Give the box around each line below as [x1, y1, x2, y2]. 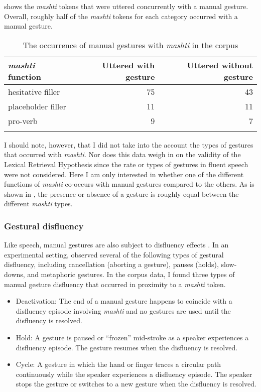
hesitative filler [8, 85, 60, 97]
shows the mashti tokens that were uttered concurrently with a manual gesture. [4, 1, 248, 11]
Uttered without [187, 59, 253, 71]
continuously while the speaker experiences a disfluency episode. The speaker [16, 368, 252, 379]
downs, [4, 269, 25, 279]
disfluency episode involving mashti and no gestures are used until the [16, 305, 231, 316]
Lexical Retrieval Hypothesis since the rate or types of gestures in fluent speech [4, 159, 248, 169]
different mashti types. [4, 198, 73, 209]
